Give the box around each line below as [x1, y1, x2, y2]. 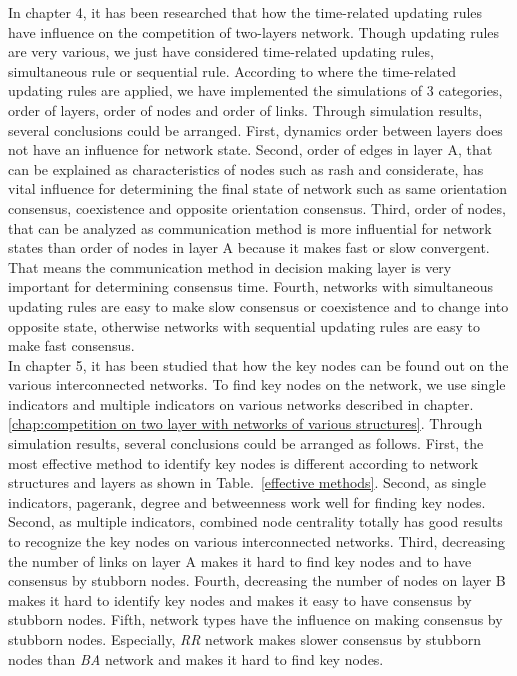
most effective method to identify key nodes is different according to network [8, 452, 479, 473]
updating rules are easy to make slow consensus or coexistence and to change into [8, 295, 509, 316]
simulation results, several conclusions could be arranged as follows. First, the [8, 433, 484, 454]
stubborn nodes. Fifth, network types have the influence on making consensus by [8, 609, 503, 630]
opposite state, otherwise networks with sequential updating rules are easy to [8, 315, 481, 336]
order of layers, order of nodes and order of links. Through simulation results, [8, 99, 483, 120]
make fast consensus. [8, 335, 135, 356]
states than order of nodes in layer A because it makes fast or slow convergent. [8, 237, 490, 258]
